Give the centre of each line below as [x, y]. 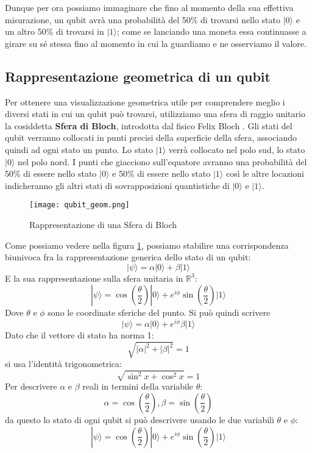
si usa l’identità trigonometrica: [63, 364]
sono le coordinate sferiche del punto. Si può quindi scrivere [159, 312]
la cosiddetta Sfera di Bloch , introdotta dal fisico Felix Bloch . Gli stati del [149, 125]
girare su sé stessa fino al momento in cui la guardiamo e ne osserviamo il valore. [156, 43]
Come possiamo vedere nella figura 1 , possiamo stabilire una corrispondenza [147, 245]
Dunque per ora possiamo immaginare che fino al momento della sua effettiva [149, 7]
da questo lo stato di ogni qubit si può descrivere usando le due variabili [140, 419]
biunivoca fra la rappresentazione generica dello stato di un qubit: [128, 257]
